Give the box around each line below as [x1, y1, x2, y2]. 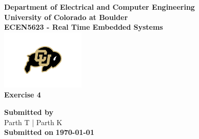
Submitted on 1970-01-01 [4, 127, 94, 137]
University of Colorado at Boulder [4, 11, 128, 22]
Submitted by [4, 106, 53, 117]
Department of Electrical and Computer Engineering [4, 2, 195, 12]
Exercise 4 [4, 89, 41, 100]
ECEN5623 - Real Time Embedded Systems [4, 22, 163, 32]
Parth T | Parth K [4, 116, 63, 127]
